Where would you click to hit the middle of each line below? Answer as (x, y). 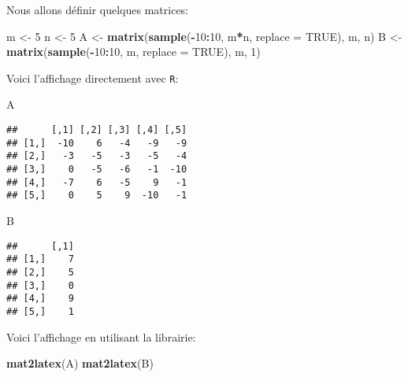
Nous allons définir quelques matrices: (97, 9)
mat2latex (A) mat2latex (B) (80, 363)
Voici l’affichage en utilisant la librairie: (101, 336)
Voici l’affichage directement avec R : (93, 78)
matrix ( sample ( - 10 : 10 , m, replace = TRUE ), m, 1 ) (134, 52)
